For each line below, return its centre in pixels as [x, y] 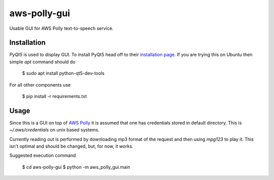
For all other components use [40, 85]
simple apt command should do [42, 62]
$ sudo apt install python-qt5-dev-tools [63, 73]
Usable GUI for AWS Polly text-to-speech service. [61, 28]
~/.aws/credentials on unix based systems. [55, 130]
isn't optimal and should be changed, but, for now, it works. [72, 146]
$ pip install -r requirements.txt [55, 97]
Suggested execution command [43, 155]
